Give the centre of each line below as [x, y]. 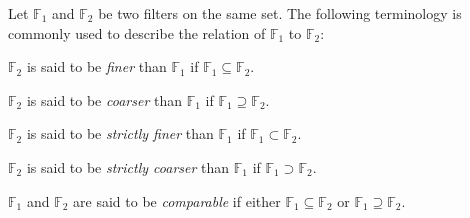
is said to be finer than [96, 66]
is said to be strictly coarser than [128, 166]
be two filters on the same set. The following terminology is [280, 13]
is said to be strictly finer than [120, 133]
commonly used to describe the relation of [137, 32]
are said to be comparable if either [177, 200]
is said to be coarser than [104, 99]
